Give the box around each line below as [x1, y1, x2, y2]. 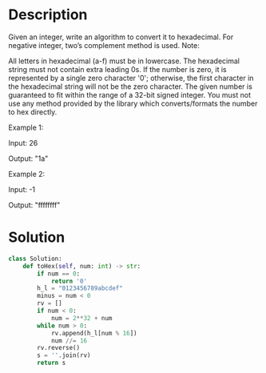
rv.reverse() [37, 344, 81, 352]
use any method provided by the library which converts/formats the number [8, 98, 258, 108]
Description [8, 6, 88, 24]
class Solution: [8, 255, 62, 263]
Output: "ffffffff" [8, 200, 61, 210]
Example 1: [8, 122, 44, 132]
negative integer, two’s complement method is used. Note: [8, 40, 200, 50]
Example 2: [8, 169, 46, 178]
